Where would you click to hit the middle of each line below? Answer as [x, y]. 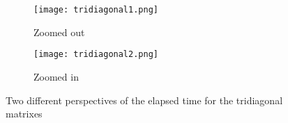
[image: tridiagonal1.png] [96, 10]
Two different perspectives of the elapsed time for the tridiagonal [144, 100]
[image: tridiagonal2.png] [96, 55]
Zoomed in [56, 76]
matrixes [24, 114]
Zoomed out [59, 32]
